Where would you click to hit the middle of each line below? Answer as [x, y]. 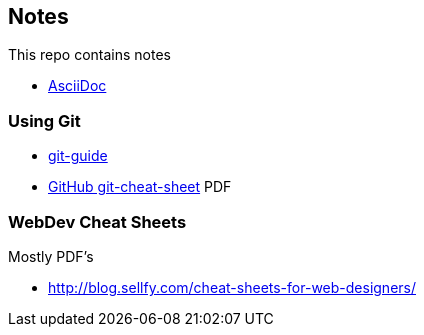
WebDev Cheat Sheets [97, 221]
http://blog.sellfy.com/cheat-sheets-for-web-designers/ [232, 287]
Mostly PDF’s [51, 256]
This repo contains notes [89, 55]
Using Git [44, 120]
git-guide [78, 156]
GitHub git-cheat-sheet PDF [140, 187]
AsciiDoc [77, 86]
